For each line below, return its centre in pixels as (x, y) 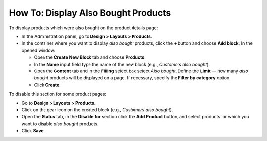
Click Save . (33, 131)
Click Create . (47, 85)
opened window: (39, 50)
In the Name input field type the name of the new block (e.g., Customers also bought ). (122, 64)
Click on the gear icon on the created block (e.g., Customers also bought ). (97, 110)
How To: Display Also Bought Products (90, 13)
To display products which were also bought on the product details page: (84, 28)
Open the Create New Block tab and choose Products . (90, 57)
